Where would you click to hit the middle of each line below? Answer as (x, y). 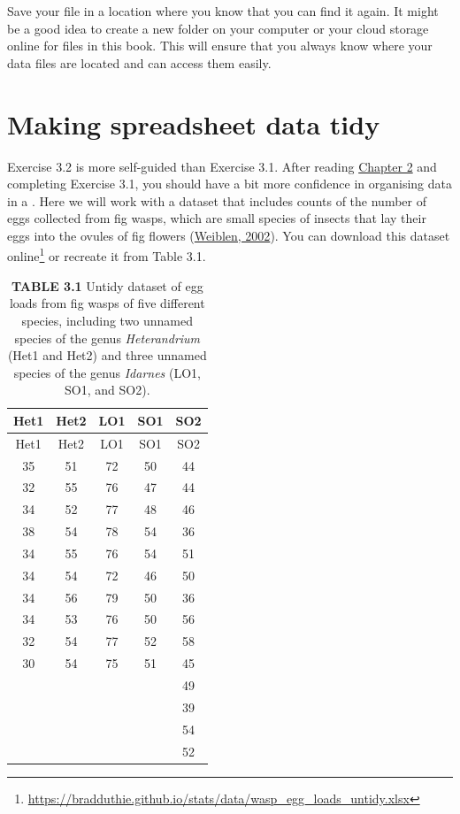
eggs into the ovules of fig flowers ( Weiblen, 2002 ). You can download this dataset (229, 235)
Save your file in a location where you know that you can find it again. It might (223, 11)
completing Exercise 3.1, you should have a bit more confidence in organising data (230, 184)
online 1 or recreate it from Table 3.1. (107, 255)
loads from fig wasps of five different (107, 303)
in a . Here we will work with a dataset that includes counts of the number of (217, 200)
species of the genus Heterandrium (107, 338)
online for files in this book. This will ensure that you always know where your (220, 46)
